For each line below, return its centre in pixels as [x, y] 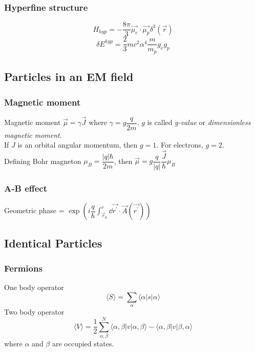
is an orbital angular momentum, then [78, 145]
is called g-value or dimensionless [199, 122]
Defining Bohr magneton [43, 161]
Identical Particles [53, 243]
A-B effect [26, 188]
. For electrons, [180, 145]
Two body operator [34, 312]
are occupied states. [83, 343]
